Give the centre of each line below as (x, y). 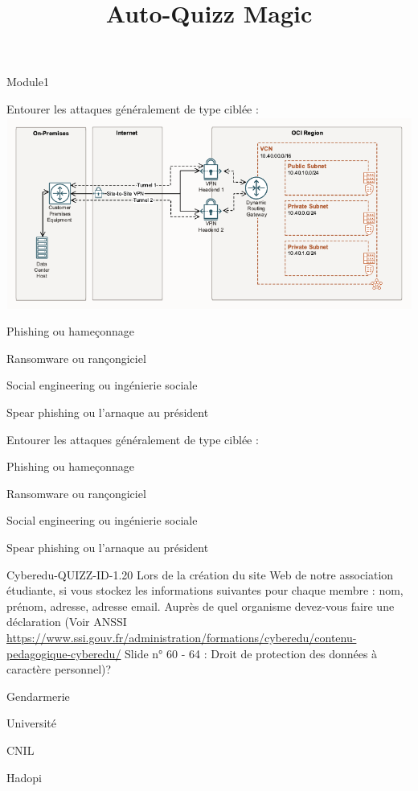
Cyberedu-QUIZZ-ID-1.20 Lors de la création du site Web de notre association (200, 574)
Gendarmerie (38, 696)
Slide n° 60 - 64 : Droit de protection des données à (251, 653)
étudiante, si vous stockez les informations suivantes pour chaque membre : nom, (205, 590)
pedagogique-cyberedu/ (64, 653)
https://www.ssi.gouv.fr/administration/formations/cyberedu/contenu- (182, 637)
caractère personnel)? (59, 669)
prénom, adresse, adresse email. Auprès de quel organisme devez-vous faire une (201, 606)
